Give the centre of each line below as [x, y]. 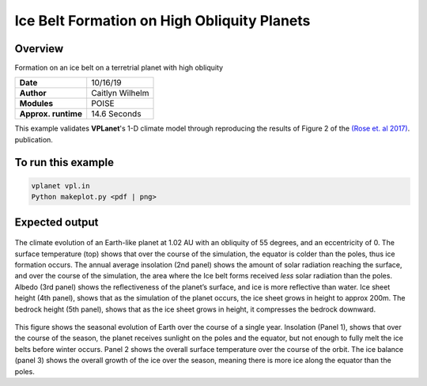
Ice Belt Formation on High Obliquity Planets [162, 21]
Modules [36, 104]
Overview [39, 49]
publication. [34, 139]
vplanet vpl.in [60, 185]
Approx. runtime [51, 114]
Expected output [57, 222]
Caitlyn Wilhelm [120, 93]
